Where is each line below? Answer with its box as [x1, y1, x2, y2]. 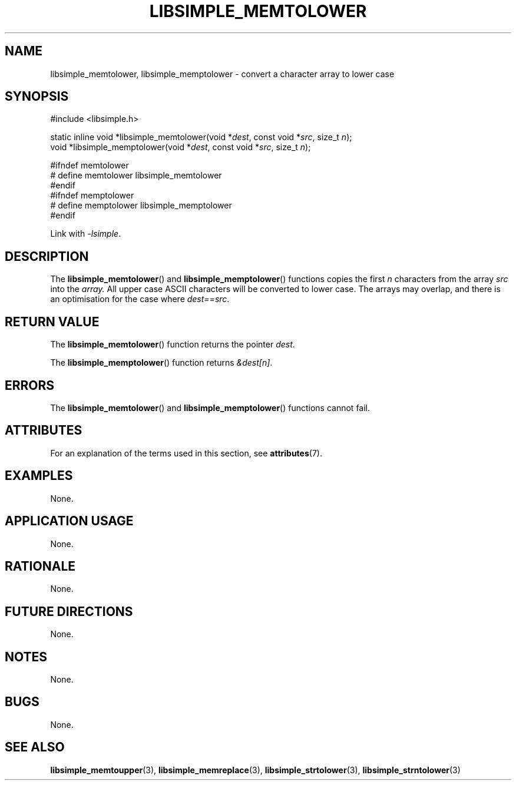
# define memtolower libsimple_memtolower [50, 170, 222, 181]
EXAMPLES [5, 468, 73, 483]
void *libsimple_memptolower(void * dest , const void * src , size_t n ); [50, 142, 311, 153]
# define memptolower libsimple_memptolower [50, 200, 232, 211]
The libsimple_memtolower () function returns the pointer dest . [50, 339, 295, 350]
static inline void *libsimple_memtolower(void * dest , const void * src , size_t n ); [50, 132, 352, 143]
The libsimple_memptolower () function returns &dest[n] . [50, 357, 273, 368]
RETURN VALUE [5, 314, 100, 329]
